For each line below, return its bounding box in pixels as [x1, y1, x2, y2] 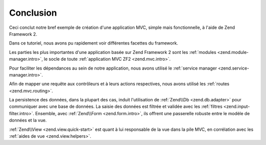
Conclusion [9, 7, 57, 18]
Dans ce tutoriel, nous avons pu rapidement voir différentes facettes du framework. [9, 40, 178, 46]
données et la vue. [9, 118, 47, 123]
